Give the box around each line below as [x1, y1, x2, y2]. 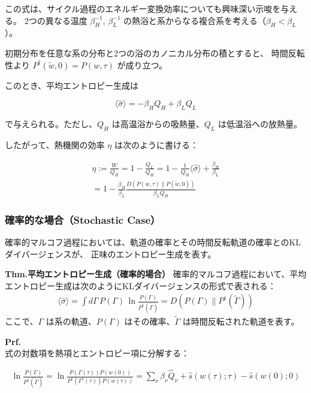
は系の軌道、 [46, 314, 96, 327]
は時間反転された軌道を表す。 [182, 314, 300, 327]
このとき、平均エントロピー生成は [5, 79, 139, 91]
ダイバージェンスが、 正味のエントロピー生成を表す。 [5, 247, 216, 260]
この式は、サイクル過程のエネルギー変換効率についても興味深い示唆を [5, 2, 281, 14]
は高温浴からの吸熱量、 [111, 118, 204, 130]
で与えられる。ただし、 [5, 118, 97, 130]
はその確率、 [124, 314, 175, 327]
